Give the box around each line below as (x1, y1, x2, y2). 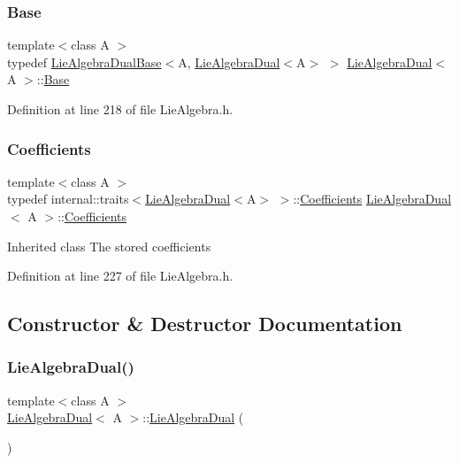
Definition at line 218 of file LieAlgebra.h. (7, 100, 233, 118)
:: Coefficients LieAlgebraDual (293, 189, 452, 208)
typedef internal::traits (7, 189, 129, 208)
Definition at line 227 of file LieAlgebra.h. (7, 266, 233, 285)
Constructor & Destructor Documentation (7, 310, 402, 337)
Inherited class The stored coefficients (7, 236, 211, 255)
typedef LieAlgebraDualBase (7, 52, 162, 71)
